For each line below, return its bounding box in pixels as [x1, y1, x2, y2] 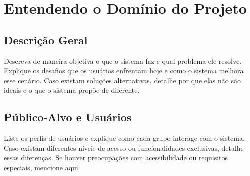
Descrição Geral [4, 32, 88, 47]
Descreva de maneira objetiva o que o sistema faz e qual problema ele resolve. [4, 55, 242, 66]
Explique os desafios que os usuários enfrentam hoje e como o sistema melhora [4, 65, 244, 76]
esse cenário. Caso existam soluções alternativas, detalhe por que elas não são [4, 75, 241, 85]
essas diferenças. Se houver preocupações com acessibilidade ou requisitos [4, 152, 228, 163]
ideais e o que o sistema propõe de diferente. [4, 85, 140, 95]
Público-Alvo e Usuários [4, 109, 132, 125]
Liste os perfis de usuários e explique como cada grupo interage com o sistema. [4, 133, 245, 143]
